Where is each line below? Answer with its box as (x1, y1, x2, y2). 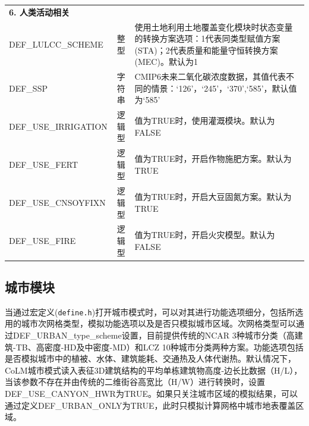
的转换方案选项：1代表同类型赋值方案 (134, 32, 280, 45)
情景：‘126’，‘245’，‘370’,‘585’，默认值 (151, 82, 297, 94)
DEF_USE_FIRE (9, 234, 76, 246)
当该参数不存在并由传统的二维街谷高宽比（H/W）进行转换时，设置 (5, 375, 265, 388)
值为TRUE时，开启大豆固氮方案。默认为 (134, 190, 292, 203)
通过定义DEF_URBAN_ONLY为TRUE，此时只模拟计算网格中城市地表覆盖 (5, 399, 296, 411)
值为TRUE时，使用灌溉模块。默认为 (134, 114, 275, 127)
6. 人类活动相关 (9, 5, 70, 18)
